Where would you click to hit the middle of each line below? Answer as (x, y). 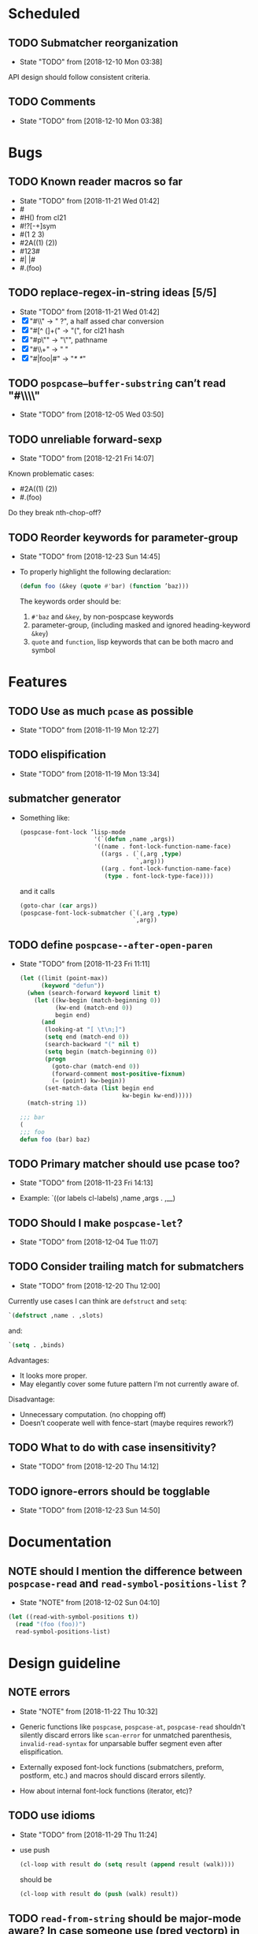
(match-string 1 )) (57, 1103)
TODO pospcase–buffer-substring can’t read (117, 383)
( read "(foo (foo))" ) (51, 1625)
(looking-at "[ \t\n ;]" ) (85, 1030)
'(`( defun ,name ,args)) (135, 840)
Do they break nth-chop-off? (55, 513)
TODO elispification (57, 755)
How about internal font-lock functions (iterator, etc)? (106, 1790)
